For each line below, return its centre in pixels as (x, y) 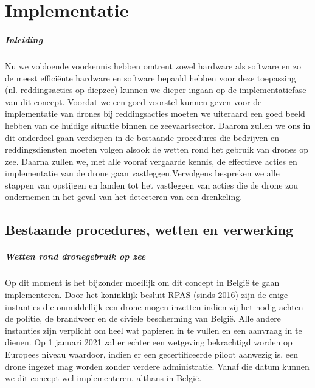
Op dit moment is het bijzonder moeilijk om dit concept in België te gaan (142, 282)
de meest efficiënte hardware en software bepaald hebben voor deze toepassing (151, 78)
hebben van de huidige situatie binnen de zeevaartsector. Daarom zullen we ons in (158, 125)
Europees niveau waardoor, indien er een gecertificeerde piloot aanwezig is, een (152, 354)
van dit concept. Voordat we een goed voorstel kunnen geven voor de (133, 101)
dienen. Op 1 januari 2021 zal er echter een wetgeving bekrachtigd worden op (149, 342)
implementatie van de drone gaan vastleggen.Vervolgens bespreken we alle (142, 173)
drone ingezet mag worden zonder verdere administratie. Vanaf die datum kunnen (157, 366)
